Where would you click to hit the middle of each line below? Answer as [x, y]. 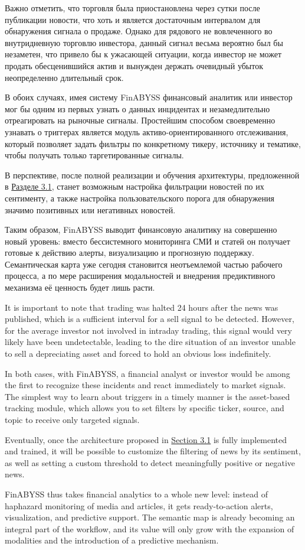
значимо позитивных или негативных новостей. [90, 209]
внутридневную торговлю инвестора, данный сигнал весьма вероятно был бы [144, 42]
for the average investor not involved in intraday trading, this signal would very [149, 330]
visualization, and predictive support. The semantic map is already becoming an [150, 517]
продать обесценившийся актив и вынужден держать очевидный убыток [134, 65]
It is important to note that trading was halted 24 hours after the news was [142, 307]
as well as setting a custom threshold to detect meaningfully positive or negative [150, 462]
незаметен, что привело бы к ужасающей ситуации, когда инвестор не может [143, 54]
